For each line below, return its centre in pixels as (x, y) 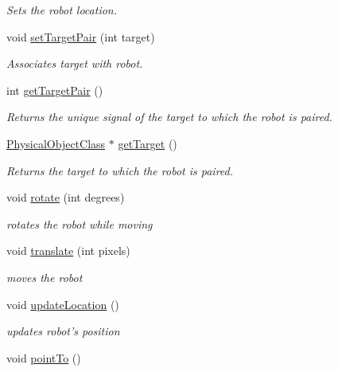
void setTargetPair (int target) (81, 36)
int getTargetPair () (55, 90)
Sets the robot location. (62, 10)
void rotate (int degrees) (66, 197)
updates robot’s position (63, 331)
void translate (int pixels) (68, 251)
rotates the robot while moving (80, 223)
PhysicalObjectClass (56, 143)
